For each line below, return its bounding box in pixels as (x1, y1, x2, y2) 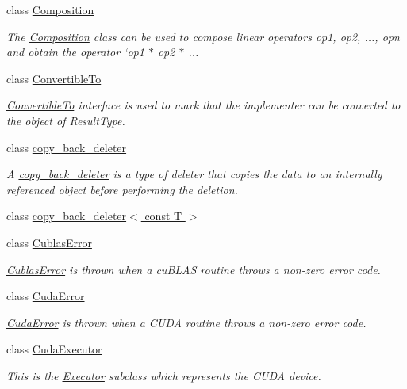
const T (144, 208, 182, 224)
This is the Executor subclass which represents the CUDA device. (6, 367, 321, 383)
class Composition (6, 2, 94, 17)
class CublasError (6, 234, 92, 250)
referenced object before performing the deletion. (6, 181, 238, 197)
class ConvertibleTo (6, 70, 102, 86)
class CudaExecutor (6, 341, 102, 357)
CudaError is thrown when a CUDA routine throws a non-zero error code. (6, 314, 367, 330)
